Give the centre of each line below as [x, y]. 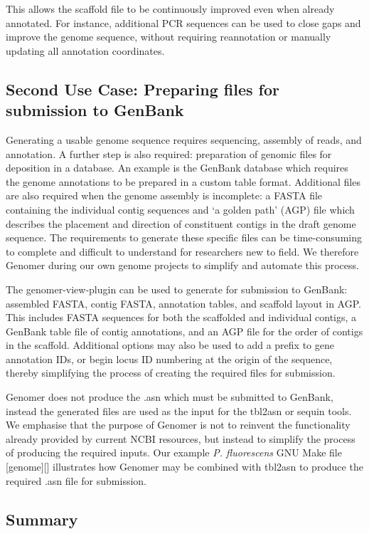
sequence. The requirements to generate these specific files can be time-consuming [184, 237]
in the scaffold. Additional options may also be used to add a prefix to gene [170, 345]
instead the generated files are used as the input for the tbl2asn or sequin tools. [179, 410]
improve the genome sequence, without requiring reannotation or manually [169, 37]
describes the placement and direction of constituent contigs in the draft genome [181, 223]
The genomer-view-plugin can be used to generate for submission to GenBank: [177, 289]
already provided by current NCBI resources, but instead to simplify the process [181, 438]
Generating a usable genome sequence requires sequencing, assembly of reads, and [184, 139]
